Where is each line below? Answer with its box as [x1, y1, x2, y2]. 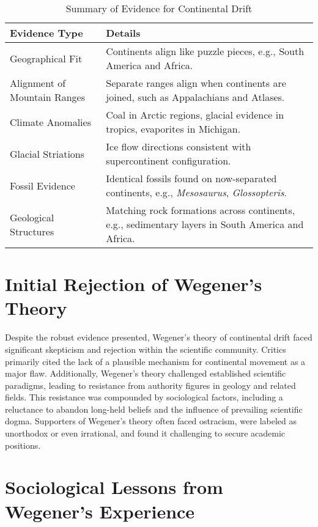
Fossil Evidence [10, 178, 75, 193]
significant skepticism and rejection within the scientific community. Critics [5, 342, 286, 355]
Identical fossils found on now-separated [106, 171, 277, 185]
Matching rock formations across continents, [106, 203, 295, 217]
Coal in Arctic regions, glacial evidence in [106, 108, 284, 122]
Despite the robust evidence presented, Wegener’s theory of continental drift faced [5, 331, 312, 344]
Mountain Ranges [10, 90, 85, 104]
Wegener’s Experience [5, 498, 195, 523]
